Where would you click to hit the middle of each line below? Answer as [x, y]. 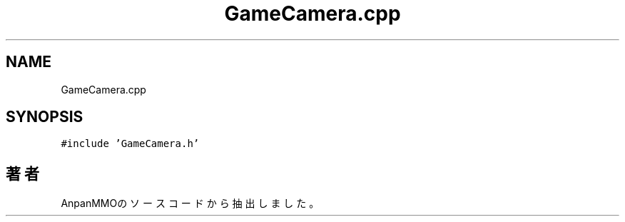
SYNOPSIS [45, 117]
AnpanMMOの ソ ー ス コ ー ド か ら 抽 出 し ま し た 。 [190, 203]
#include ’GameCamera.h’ [130, 144]
